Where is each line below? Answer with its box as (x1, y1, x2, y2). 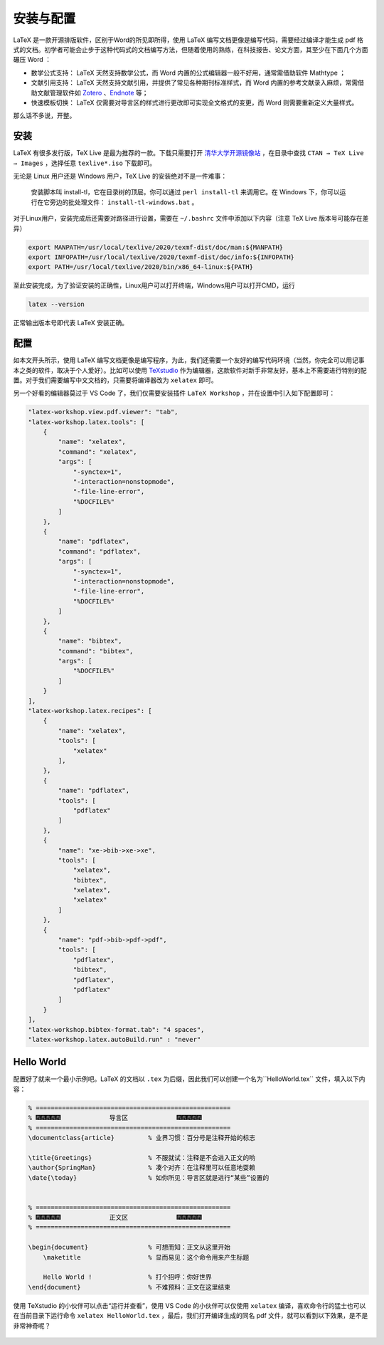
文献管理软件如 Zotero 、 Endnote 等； (36, 88, 149, 97)
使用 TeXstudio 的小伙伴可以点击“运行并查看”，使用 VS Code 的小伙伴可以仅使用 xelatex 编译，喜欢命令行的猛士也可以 (13, 1301, 366, 1309)
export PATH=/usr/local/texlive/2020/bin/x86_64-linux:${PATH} (28, 263, 254, 271)
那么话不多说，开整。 (13, 111, 76, 120)
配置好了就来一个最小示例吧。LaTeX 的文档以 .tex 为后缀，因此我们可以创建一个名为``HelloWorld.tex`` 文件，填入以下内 (13, 1075, 366, 1083)
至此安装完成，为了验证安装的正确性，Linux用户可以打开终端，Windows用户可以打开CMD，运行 (13, 281, 295, 290)
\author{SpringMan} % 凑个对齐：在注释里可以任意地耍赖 (28, 1164, 256, 1172)
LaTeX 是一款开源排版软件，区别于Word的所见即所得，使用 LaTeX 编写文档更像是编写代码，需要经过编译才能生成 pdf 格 (13, 36, 364, 44)
